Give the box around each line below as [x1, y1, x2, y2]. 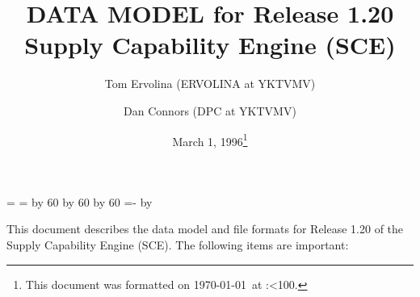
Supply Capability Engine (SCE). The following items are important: [6, 236, 349, 253]
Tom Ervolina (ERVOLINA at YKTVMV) [104, 75, 316, 92]
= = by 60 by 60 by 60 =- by [6, 193, 153, 210]
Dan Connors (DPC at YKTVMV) [124, 102, 296, 119]
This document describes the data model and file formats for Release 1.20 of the [6, 220, 404, 237]
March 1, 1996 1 [172, 130, 248, 149]
